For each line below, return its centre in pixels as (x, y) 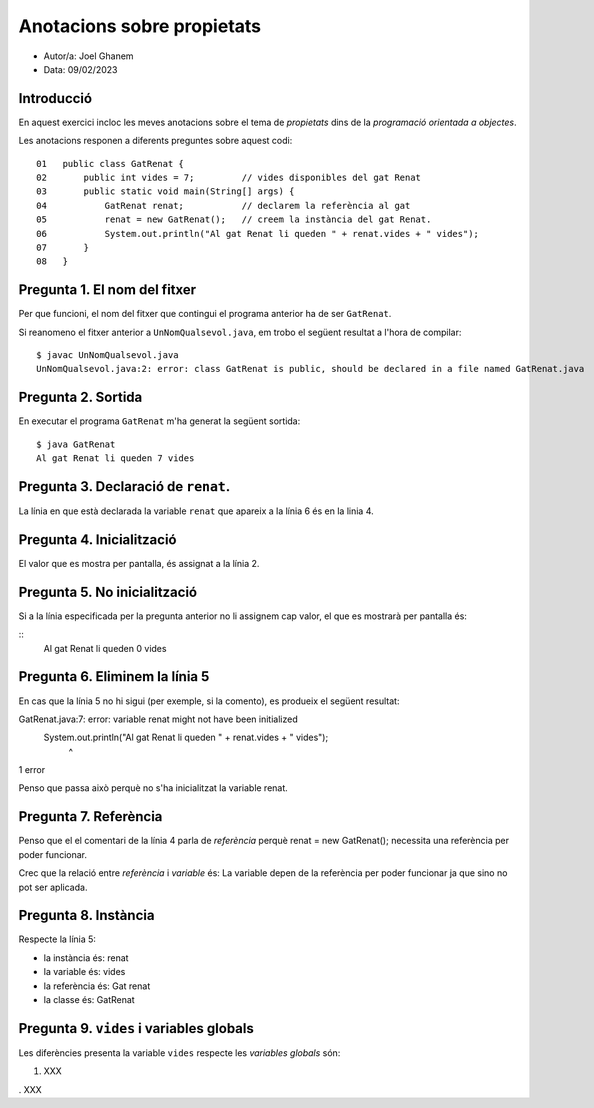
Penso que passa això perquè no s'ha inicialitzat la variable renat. (153, 788)
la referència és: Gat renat (97, 986)
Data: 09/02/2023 (80, 69)
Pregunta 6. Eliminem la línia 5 (114, 676)
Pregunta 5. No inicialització (108, 591)
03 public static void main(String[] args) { (165, 191)
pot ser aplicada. (53, 887)
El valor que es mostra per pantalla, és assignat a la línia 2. (139, 563)
